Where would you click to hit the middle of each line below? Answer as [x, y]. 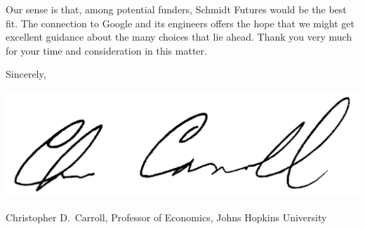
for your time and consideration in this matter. [106, 50]
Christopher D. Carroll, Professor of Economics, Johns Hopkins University [166, 217]
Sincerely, [26, 74]
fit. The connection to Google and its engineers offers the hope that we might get [180, 23]
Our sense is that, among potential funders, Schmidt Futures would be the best [176, 9]
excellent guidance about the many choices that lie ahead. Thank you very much [179, 37]
